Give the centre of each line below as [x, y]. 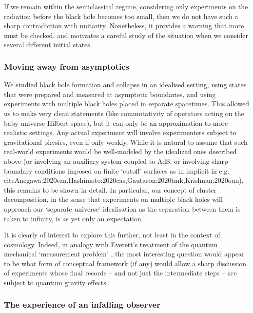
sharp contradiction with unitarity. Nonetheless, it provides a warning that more [124, 26]
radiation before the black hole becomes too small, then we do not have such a [121, 16]
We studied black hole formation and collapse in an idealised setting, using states [125, 85]
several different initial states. [48, 45]
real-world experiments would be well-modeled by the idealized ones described [120, 151]
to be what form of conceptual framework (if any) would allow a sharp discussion [125, 263]
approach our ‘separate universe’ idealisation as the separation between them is [122, 208]
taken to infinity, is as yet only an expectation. [74, 218]
